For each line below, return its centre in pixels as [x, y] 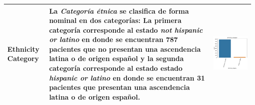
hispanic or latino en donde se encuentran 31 [127, 77]
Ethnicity [24, 49]
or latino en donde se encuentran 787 [114, 39]
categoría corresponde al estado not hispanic [126, 30]
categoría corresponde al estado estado [116, 68]
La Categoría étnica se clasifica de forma [119, 10]
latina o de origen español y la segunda [116, 58]
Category [23, 58]
